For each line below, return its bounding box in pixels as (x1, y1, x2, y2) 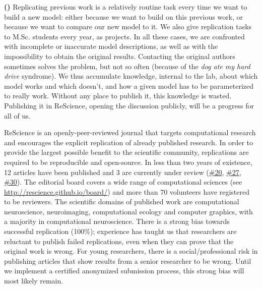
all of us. (4, 110, 31, 121)
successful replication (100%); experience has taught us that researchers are (4, 226, 237, 237)
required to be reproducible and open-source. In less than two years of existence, (4, 156, 252, 167)
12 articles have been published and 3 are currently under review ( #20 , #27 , (4, 166, 241, 177)
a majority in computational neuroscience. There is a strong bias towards (4, 216, 230, 226)
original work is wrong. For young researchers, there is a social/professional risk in (4, 246, 258, 256)
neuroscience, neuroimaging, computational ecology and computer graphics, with (4, 206, 253, 216)
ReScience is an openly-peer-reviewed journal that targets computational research (4, 127, 256, 138)
